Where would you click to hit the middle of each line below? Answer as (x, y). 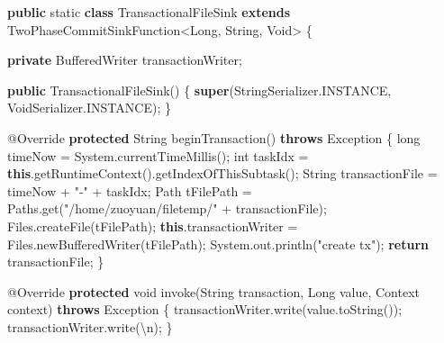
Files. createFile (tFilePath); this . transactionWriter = (153, 226)
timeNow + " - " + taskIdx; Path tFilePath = (130, 190)
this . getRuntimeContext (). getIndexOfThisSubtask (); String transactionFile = (222, 173)
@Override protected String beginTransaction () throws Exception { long (214, 137)
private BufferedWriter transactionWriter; (125, 60)
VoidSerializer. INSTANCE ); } (89, 108)
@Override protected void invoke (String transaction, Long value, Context (213, 291)
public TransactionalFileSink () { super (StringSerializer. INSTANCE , (199, 90)
